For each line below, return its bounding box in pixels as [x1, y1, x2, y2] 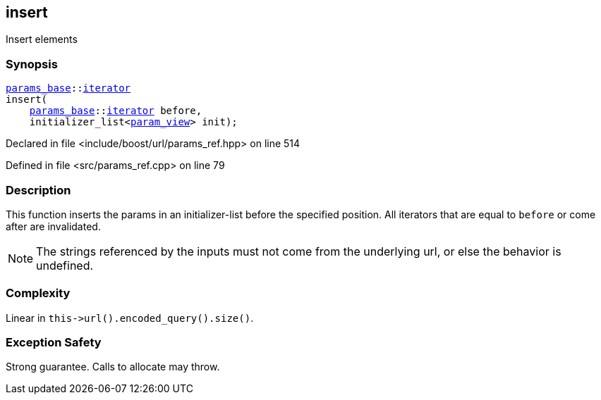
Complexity [6, 286, 71, 301]
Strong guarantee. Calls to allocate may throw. [6, 361, 220, 373]
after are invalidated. [6, 220, 101, 232]
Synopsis [6, 56, 58, 71]
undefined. [36, 258, 94, 273]
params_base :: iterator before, [29, 105, 202, 117]
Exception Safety [6, 335, 102, 350]
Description [6, 182, 71, 197]
